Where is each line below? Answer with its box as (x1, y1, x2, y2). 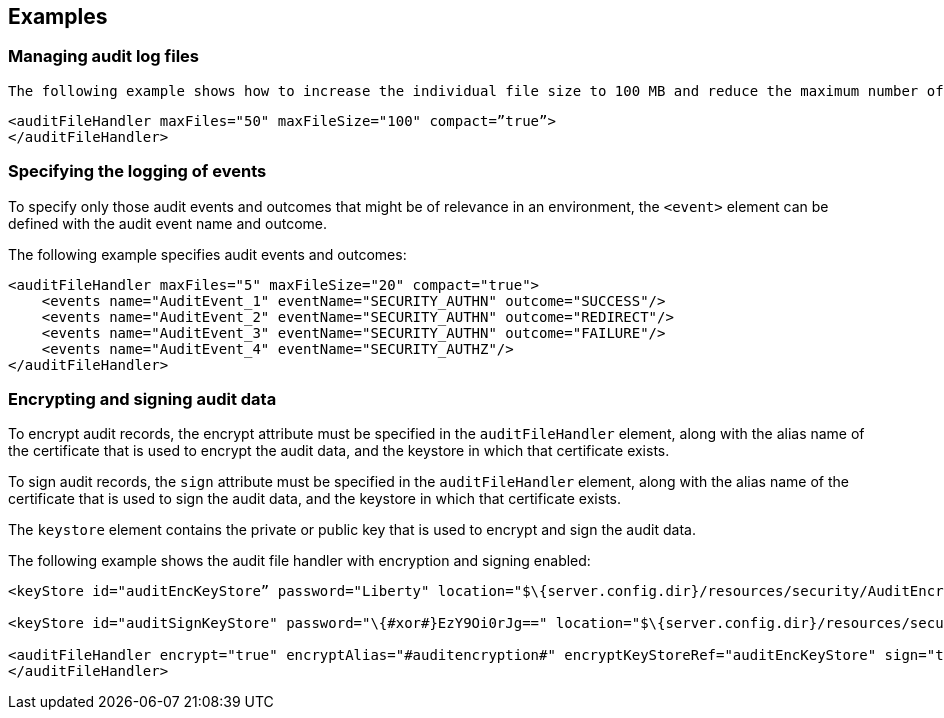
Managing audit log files (8, 46, 199, 67)
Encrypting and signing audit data (8, 388, 277, 409)
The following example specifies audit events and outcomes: (8, 245, 407, 263)
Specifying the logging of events (8, 161, 267, 182)
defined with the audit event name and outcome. (8, 214, 328, 232)
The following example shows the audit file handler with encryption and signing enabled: (8, 552, 591, 570)
